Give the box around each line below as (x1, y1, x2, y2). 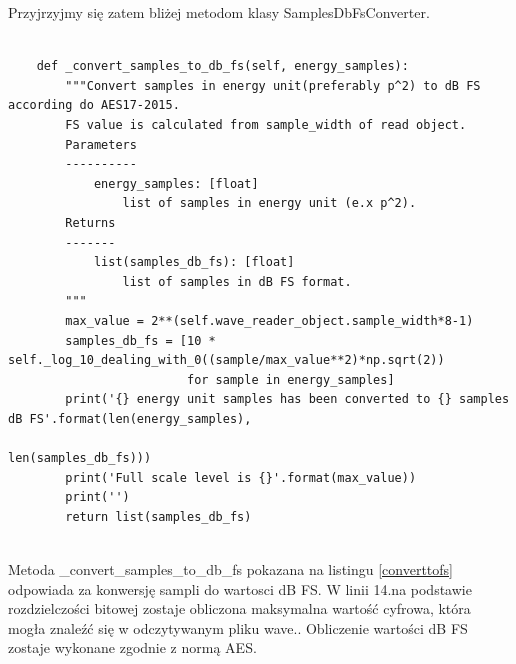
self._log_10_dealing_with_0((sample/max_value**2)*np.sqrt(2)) (8, 353, 445, 368)
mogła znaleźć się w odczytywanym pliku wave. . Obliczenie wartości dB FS (8, 617, 468, 638)
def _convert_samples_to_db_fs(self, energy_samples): (36, 59, 409, 74)
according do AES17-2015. (8, 98, 180, 113)
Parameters (65, 137, 137, 152)
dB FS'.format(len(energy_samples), (8, 411, 252, 426)
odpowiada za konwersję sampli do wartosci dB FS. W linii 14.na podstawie (8, 578, 472, 599)
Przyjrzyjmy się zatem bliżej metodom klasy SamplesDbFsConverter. (8, 2, 430, 22)
